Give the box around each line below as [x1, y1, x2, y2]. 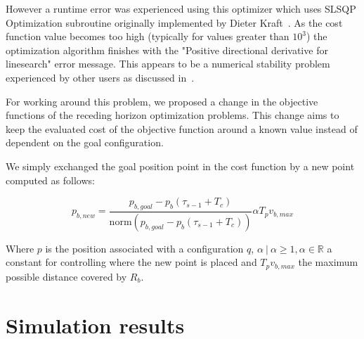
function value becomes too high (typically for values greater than [6, 29, 290, 44]
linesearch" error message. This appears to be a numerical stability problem [6, 56, 330, 71]
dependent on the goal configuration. [6, 135, 164, 150]
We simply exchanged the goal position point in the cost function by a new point [6, 158, 355, 173]
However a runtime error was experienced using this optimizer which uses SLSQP [6, 1, 356, 15]
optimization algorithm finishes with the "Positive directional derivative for [6, 42, 328, 57]
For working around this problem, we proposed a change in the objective [6, 94, 318, 108]
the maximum [298, 255, 358, 269]
